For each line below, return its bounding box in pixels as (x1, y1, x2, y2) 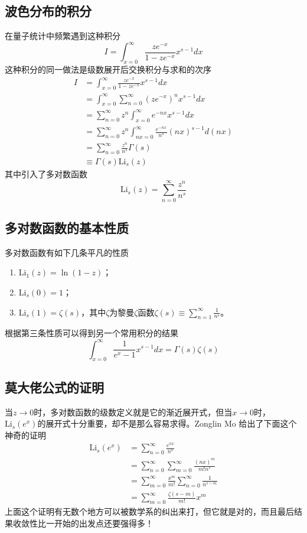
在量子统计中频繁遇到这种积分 (5, 30, 120, 42)
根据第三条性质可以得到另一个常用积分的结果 (5, 327, 178, 339)
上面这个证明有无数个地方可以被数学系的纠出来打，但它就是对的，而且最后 (5, 505, 294, 517)
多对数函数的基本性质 (5, 219, 129, 237)
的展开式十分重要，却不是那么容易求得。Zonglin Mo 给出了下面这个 (37, 417, 297, 430)
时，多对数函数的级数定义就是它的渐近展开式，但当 (34, 405, 233, 418)
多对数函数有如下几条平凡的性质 (5, 246, 129, 258)
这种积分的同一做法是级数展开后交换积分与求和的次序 (5, 63, 211, 76)
